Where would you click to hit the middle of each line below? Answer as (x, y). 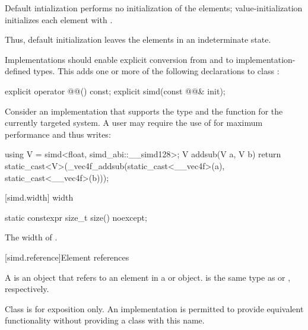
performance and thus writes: (58, 134)
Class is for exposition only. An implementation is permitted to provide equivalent (154, 308)
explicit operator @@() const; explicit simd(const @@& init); (115, 91)
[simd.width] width (39, 197)
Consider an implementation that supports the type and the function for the (144, 111)
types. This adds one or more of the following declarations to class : (156, 71)
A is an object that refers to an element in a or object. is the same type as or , (148, 277)
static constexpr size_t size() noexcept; (76, 217)
